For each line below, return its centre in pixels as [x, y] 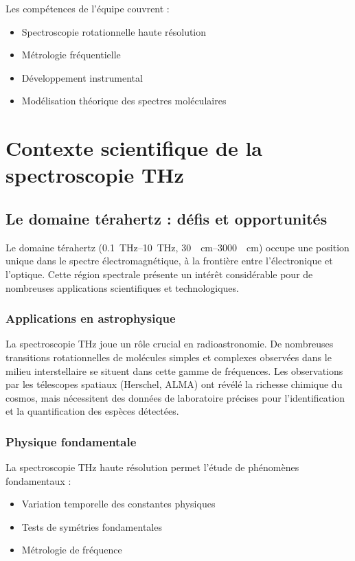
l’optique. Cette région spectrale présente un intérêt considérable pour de [159, 274]
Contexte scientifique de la [134, 148]
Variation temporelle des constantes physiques [118, 504]
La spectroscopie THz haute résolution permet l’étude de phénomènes [152, 467]
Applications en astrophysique [91, 318]
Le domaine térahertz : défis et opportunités [167, 218]
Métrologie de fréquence [72, 550]
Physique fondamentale [71, 441]
